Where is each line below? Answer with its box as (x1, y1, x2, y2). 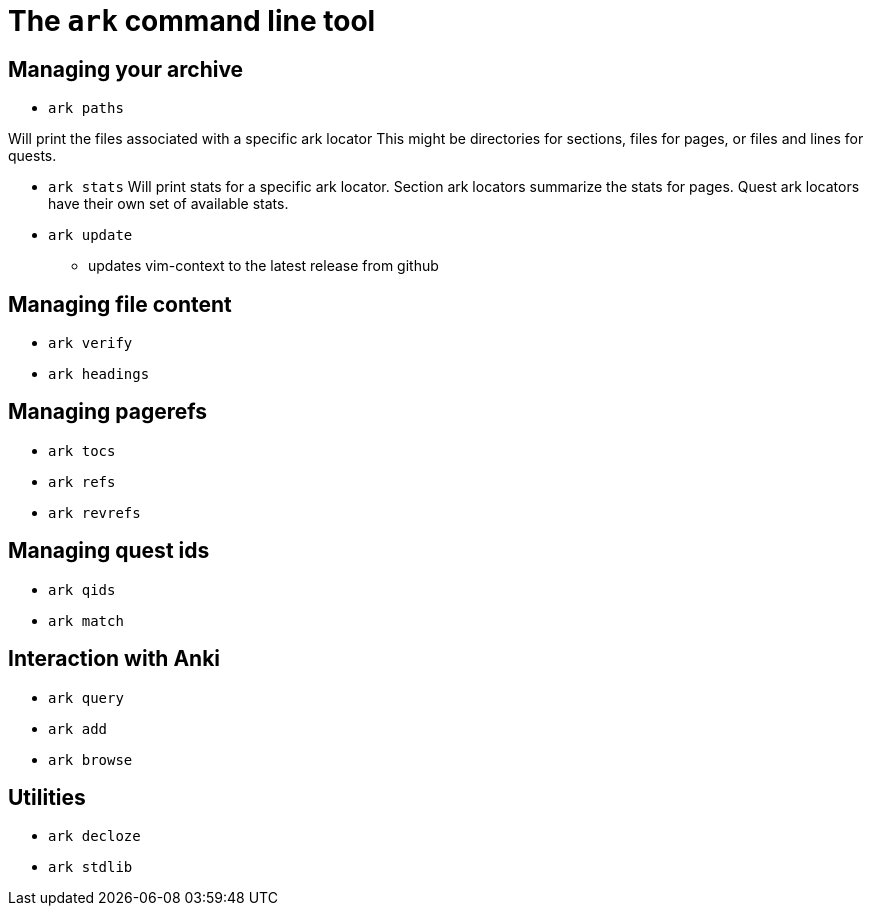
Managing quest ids (8, 538, 210, 564)
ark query (48, 689, 124, 706)
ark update (48, 227, 133, 244)
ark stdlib (48, 859, 133, 876)
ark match (48, 612, 124, 629)
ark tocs (48, 442, 116, 459)
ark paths (48, 100, 124, 117)
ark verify (48, 335, 133, 352)
